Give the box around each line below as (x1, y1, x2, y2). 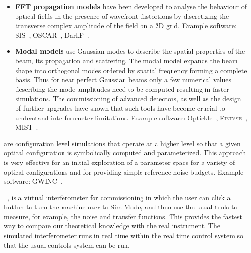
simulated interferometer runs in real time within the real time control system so (4, 230, 244, 240)
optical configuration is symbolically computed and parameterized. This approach (4, 148, 246, 158)
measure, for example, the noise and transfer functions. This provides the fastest (4, 211, 242, 221)
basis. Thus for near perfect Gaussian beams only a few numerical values (15, 74, 232, 85)
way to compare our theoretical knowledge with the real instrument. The (4, 221, 220, 231)
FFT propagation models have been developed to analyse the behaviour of (15, 1, 247, 11)
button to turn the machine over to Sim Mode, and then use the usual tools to (4, 202, 237, 212)
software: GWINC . (4, 176, 63, 186)
